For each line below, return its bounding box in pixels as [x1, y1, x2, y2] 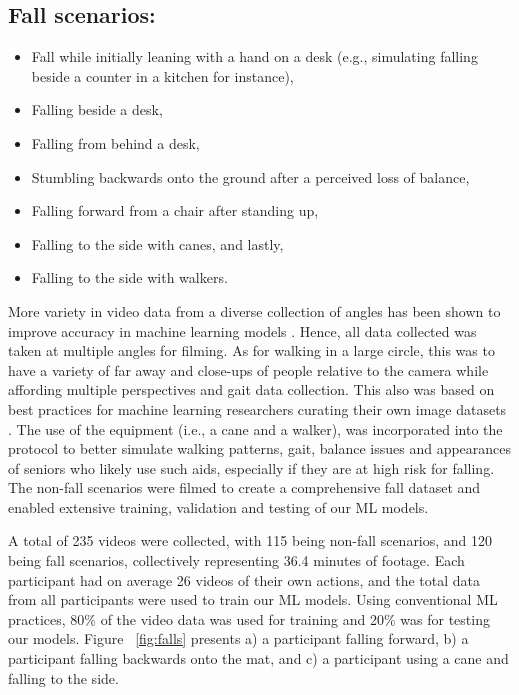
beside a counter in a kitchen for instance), [31, 65, 294, 86]
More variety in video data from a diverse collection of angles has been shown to [8, 300, 501, 321]
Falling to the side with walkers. [31, 267, 228, 288]
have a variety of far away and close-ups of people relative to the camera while [8, 359, 489, 380]
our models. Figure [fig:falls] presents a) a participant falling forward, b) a [8, 628, 469, 649]
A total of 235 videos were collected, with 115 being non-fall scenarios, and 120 [8, 530, 493, 551]
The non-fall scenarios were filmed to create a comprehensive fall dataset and [8, 477, 481, 498]
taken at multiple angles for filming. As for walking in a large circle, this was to [8, 340, 495, 361]
